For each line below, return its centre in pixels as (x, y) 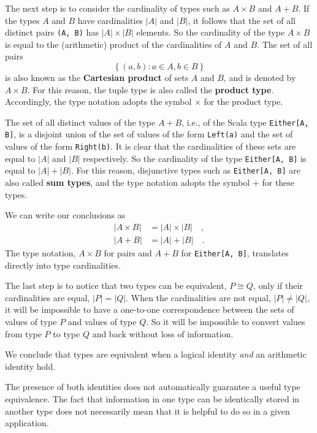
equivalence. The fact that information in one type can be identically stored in (152, 398)
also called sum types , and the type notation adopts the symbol (128, 182)
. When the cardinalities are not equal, (198, 297)
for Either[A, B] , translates (235, 252)
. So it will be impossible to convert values (226, 321)
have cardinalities (110, 20)
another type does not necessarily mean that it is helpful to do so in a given (147, 411)
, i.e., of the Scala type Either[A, (245, 122)
